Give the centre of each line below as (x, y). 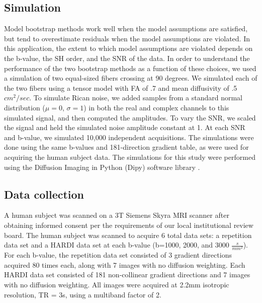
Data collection (44, 194)
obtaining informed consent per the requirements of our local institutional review (129, 225)
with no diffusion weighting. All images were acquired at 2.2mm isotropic (117, 285)
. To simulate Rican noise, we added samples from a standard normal (136, 98)
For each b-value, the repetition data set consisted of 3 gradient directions (118, 255)
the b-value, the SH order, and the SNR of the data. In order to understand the (127, 58)
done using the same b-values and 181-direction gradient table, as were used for (126, 147)
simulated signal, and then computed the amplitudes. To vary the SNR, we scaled (130, 117)
